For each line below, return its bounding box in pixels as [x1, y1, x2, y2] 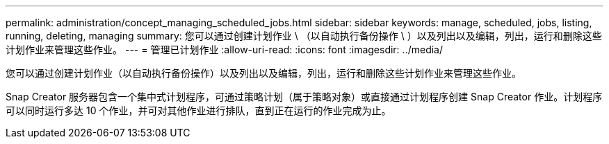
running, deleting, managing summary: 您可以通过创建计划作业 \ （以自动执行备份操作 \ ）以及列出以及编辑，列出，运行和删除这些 [6, 30, 602, 42]
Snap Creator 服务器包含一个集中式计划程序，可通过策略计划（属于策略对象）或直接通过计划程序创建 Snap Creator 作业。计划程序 [6, 91, 603, 102]
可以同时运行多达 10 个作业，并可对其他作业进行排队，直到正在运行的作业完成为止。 [6, 105, 391, 116]
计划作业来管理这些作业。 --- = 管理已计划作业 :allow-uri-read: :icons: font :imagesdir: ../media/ [6, 44, 444, 55]
